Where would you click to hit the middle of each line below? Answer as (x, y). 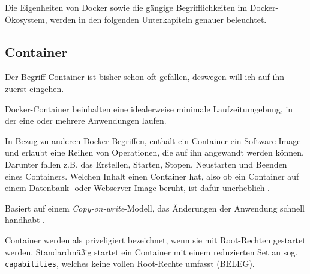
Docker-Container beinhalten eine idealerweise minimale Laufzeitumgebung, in (149, 108)
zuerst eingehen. (34, 88)
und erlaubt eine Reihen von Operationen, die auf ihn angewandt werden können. (154, 152)
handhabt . (25, 220)
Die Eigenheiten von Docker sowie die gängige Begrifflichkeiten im (126, 7)
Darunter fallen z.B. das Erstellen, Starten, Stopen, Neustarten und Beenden (146, 164)
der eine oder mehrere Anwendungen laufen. (86, 120)
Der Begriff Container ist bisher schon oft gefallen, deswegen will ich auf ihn (145, 77)
